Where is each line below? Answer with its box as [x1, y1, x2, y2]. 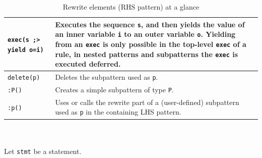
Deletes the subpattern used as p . [55, 72, 158, 82]
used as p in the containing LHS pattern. [55, 107, 181, 117]
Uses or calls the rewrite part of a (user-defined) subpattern [55, 96, 239, 107]
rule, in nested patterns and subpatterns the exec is [55, 48, 238, 59]
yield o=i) [8, 46, 44, 54]
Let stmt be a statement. [4, 145, 82, 156]
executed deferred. [55, 59, 121, 69]
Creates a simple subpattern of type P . [55, 84, 174, 94]
